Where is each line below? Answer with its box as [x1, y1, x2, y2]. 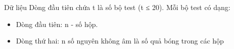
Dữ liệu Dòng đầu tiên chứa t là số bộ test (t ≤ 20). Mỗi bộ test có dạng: [4, 2, 230, 12]
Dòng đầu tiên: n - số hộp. [16, 18, 98, 29]
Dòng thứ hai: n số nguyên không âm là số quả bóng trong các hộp [16, 35, 224, 46]
